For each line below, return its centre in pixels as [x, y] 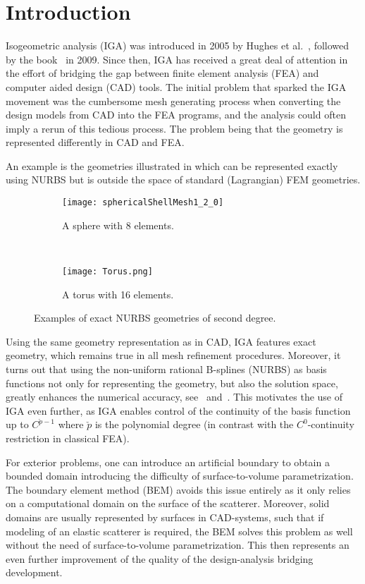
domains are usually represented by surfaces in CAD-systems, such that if [165, 517]
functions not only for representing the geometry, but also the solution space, [172, 383]
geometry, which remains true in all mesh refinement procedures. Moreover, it [173, 355]
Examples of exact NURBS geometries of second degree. [155, 318]
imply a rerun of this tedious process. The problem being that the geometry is [174, 128]
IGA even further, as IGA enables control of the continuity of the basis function [178, 410]
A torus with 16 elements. [118, 294]
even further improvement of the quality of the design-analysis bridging [160, 558]
